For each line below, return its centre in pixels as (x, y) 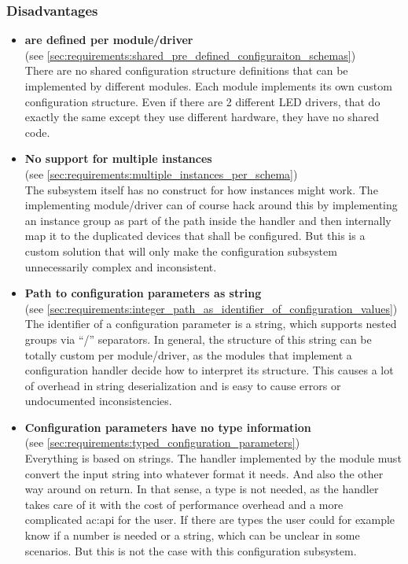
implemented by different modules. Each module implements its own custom (208, 86)
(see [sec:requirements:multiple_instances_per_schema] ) (161, 173)
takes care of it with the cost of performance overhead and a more (184, 504)
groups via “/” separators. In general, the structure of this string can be (198, 339)
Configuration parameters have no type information (168, 427)
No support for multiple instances (118, 159)
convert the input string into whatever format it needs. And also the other (204, 473)
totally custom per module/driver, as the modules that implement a (188, 354)
